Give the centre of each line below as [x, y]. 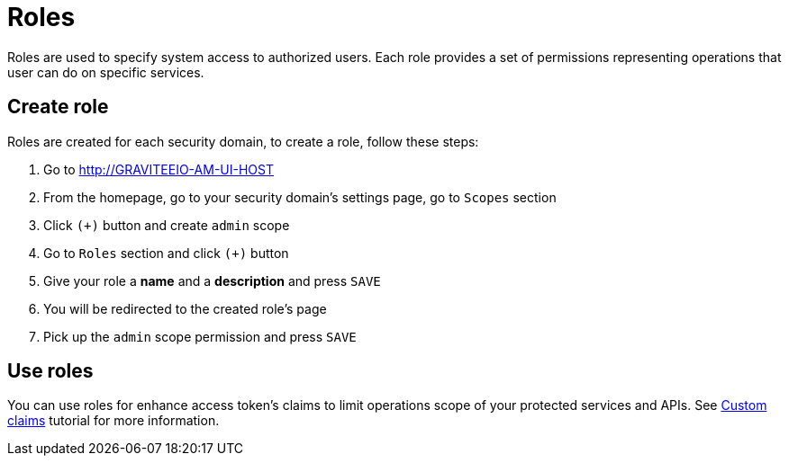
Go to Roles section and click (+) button [166, 253]
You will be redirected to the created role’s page [185, 308]
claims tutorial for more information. [113, 421]
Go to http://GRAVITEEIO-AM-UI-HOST [159, 169]
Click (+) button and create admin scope [167, 225]
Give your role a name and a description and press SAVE [212, 280]
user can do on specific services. [106, 72]
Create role [58, 107]
